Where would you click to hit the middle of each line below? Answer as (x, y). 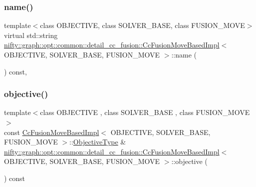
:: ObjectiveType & (98, 142)
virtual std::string (31, 35)
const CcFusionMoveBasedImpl (52, 132)
